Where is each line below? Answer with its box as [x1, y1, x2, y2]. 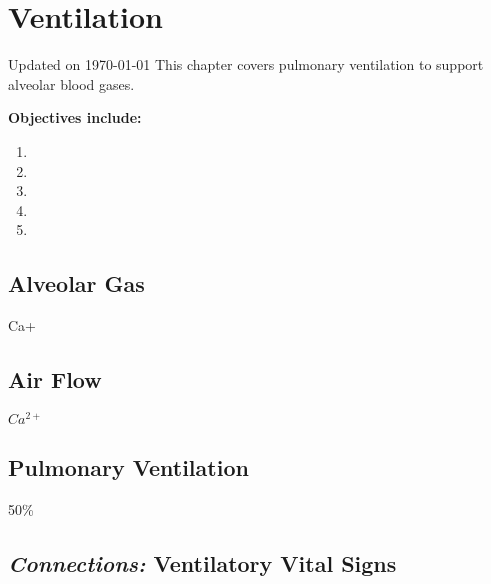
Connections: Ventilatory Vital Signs [8, 548, 397, 579]
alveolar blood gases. [8, 73, 135, 94]
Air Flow [8, 364, 102, 395]
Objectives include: [8, 107, 142, 128]
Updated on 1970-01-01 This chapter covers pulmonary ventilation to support [8, 54, 484, 75]
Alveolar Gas [8, 268, 145, 299]
